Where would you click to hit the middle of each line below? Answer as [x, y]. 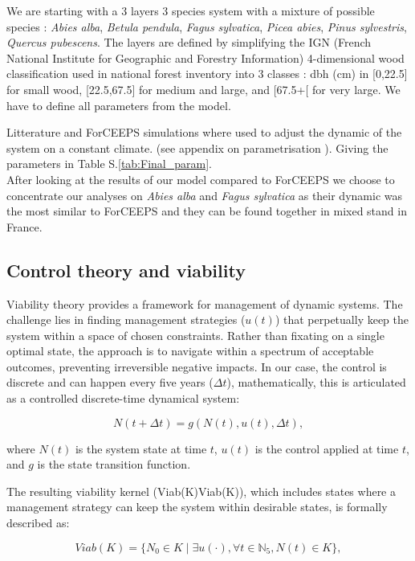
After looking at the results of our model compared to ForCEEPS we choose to [201, 179]
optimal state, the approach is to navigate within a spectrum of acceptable [190, 351]
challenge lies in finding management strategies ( [126, 319]
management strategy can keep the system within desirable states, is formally [197, 507]
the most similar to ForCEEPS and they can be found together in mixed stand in [207, 211]
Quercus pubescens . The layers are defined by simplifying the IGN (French [189, 42]
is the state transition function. [114, 464]
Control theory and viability [126, 270]
